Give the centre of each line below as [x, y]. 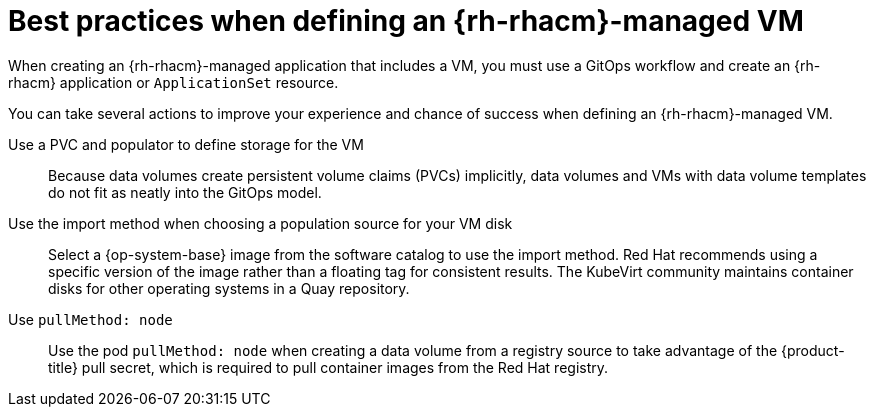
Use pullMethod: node [90, 319]
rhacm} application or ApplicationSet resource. [173, 82]
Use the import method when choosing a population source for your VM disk [260, 223]
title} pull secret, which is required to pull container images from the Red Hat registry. [328, 367]
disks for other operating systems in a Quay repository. [229, 288]
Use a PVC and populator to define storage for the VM [186, 144]
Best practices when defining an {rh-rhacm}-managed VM [406, 21]
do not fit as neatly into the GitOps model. [185, 192]
